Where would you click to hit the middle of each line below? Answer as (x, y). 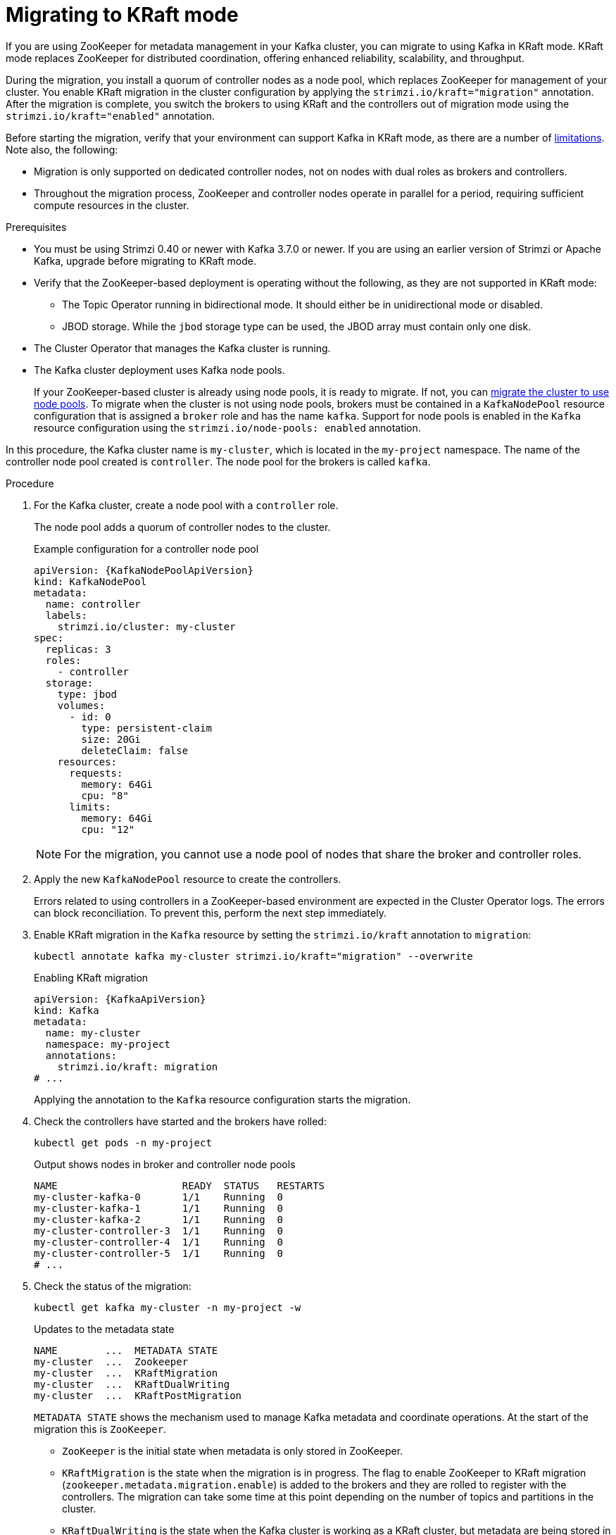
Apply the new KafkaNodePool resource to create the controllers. (188, 879)
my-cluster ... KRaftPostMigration (138, 1395)
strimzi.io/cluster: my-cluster (146, 626)
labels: (66, 615)
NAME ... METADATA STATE (126, 1350)
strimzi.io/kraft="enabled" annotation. (111, 115)
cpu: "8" (105, 795)
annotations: (81, 1055)
